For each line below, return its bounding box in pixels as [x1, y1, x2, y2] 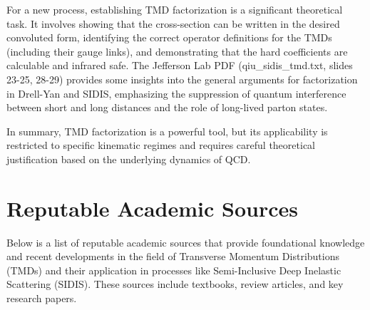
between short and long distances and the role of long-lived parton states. [6, 100, 328, 115]
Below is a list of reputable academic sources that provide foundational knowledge [6, 234, 365, 249]
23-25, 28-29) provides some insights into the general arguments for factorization [6, 71, 358, 86]
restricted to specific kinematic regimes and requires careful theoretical [6, 138, 315, 153]
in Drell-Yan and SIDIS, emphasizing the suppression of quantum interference [6, 86, 346, 100]
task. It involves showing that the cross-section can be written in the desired [6, 16, 340, 31]
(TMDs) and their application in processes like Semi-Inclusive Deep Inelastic [6, 262, 341, 277]
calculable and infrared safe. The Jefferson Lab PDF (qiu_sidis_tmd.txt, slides [6, 58, 353, 73]
